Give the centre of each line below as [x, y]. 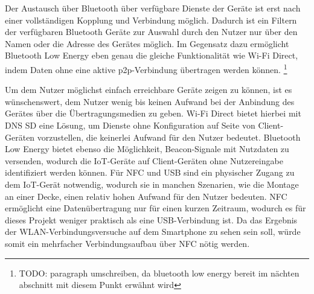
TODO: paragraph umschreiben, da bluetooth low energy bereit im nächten [159, 273]
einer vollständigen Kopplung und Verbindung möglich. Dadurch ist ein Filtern [151, 20]
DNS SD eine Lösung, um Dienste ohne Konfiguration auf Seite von [130, 125]
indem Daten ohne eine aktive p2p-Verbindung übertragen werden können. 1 [146, 68]
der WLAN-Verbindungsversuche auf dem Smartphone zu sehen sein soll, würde [153, 232]
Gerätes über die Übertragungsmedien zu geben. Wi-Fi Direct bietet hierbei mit [153, 113]
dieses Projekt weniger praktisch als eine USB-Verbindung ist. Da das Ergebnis [151, 219]
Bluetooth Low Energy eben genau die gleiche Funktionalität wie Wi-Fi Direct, [152, 55]
